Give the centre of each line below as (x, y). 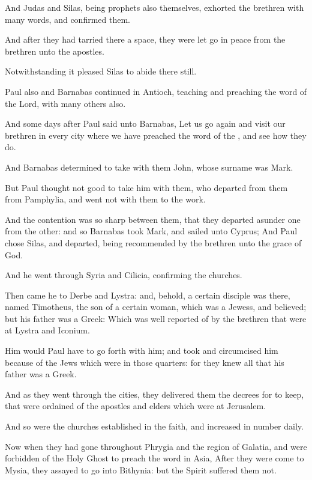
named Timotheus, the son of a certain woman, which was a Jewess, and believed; (156, 307)
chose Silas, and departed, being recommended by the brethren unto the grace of (153, 242)
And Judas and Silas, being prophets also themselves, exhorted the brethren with (154, 7)
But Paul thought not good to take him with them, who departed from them (146, 187)
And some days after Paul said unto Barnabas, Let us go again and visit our (145, 123)
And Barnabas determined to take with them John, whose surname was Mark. (149, 167)
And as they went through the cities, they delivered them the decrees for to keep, (154, 394)
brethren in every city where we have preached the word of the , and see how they (156, 135)
